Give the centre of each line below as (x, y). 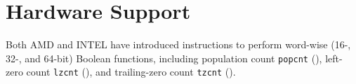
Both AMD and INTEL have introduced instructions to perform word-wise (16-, (178, 44)
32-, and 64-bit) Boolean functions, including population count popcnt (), (164, 58)
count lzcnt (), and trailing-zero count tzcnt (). (131, 72)
